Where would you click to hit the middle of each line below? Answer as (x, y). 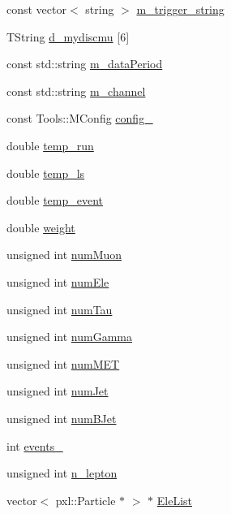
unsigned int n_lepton (62, 473)
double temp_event (55, 200)
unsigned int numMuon (64, 255)
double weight (41, 227)
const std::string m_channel (76, 91)
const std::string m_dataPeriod (85, 64)
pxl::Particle (86, 500)
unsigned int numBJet (62, 418)
